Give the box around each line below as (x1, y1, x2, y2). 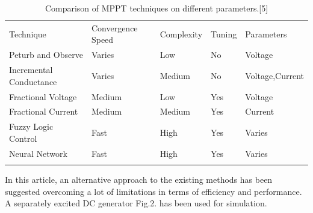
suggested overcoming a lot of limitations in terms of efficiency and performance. (5, 185, 302, 197)
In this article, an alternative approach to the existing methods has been (5, 173, 273, 186)
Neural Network (9, 147, 67, 159)
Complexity (160, 27, 203, 40)
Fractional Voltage (9, 90, 77, 103)
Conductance (9, 75, 57, 87)
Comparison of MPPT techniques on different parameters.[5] (45, 2, 268, 14)
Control (9, 132, 37, 144)
